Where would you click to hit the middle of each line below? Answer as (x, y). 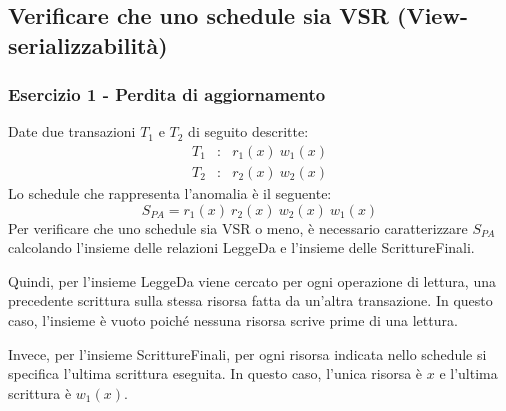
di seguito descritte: (248, 131)
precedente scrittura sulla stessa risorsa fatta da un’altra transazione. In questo (250, 300)
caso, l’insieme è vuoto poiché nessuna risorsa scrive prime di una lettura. (233, 320)
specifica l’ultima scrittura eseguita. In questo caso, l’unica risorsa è (215, 373)
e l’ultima (468, 373)
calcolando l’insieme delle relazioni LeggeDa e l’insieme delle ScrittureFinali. (241, 247)
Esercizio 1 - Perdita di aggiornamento (167, 94)
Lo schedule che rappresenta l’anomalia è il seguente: (170, 193)
